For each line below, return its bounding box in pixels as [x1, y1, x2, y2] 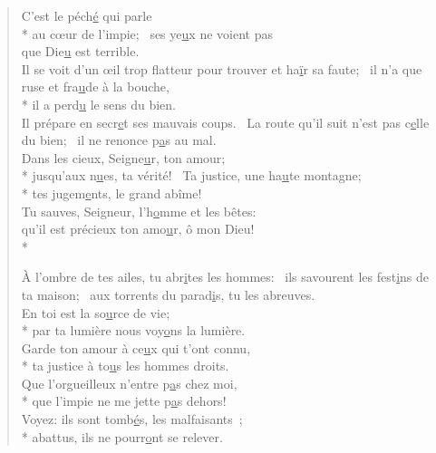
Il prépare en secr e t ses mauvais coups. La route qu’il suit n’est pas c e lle [21, 112, 430, 131]
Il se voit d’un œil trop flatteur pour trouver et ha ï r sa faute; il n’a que [21, 59, 422, 78]
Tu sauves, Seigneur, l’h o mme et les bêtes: [21, 201, 257, 220]
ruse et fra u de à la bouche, [21, 77, 170, 96]
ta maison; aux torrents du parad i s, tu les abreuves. [21, 284, 315, 304]
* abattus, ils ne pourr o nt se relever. [21, 427, 223, 446]
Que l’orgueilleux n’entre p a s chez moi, [21, 373, 237, 392]
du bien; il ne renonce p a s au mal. [21, 130, 217, 149]
